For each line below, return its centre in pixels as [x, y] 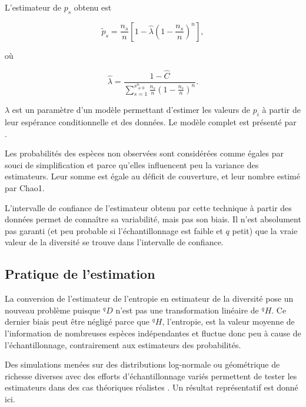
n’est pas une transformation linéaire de [187, 310]
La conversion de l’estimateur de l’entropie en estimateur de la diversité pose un [149, 298]
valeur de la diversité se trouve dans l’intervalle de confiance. [114, 242]
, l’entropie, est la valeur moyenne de [228, 321]
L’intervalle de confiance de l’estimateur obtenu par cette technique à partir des [148, 207]
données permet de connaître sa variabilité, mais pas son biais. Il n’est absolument [153, 219]
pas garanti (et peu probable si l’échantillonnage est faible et [114, 230]
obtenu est [93, 7]
